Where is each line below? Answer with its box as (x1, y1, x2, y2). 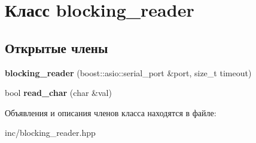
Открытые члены (5, 38, 108, 57)
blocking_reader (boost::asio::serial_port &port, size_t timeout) (5, 66, 252, 79)
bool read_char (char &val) (5, 86, 112, 99)
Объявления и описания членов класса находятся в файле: (5, 106, 217, 119)
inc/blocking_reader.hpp (5, 126, 96, 139)
